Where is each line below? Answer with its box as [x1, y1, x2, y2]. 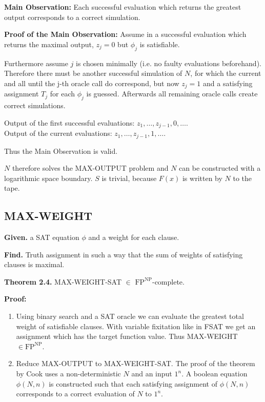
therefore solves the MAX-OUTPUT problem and [12, 163, 169, 173]
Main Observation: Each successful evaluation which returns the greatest [4, 2, 241, 12]
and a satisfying [203, 77, 253, 88]
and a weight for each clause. [88, 232, 179, 243]
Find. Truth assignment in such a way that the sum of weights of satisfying [4, 249, 243, 259]
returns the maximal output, [4, 38, 94, 49]
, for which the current [190, 68, 261, 78]
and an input [131, 368, 172, 379]
